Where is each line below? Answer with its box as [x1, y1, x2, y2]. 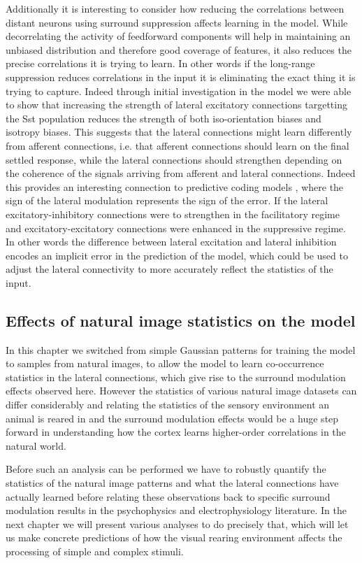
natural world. [6, 438, 66, 452]
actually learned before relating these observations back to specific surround [6, 489, 331, 504]
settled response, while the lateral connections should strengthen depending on [6, 152, 342, 166]
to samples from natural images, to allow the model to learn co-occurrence [6, 356, 324, 371]
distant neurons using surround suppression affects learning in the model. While [6, 15, 348, 29]
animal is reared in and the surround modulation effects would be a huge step [6, 411, 339, 425]
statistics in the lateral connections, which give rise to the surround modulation [6, 369, 346, 384]
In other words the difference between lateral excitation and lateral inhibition [6, 234, 337, 249]
